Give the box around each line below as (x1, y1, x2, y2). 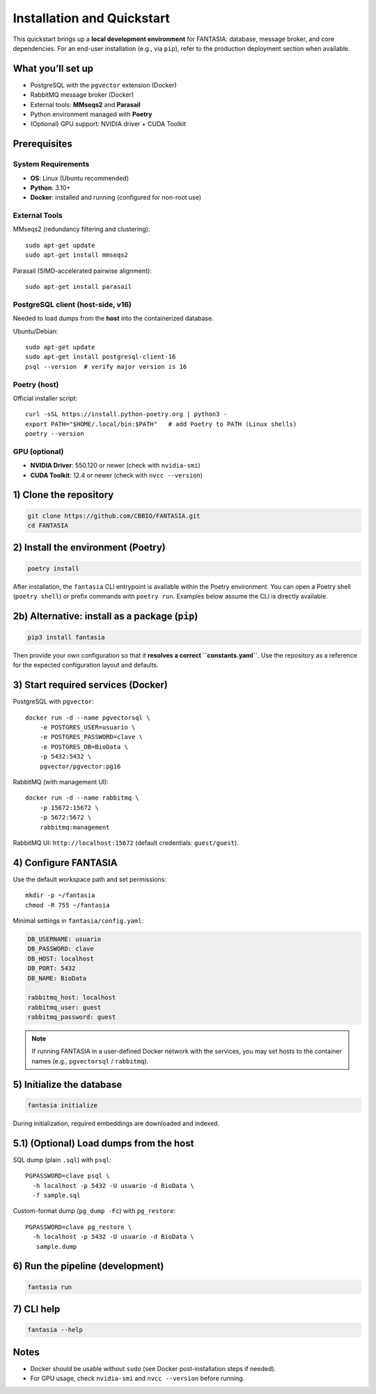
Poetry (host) (13, 379, 59, 389)
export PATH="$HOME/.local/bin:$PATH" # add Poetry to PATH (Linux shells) (25, 420, 297, 428)
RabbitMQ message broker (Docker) (30, 90, 134, 99)
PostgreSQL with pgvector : (13, 697, 94, 706)
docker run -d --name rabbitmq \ (25, 794, 139, 802)
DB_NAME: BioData (27, 974, 87, 982)
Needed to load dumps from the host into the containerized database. (13, 314, 214, 323)
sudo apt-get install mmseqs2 (25, 251, 129, 259)
